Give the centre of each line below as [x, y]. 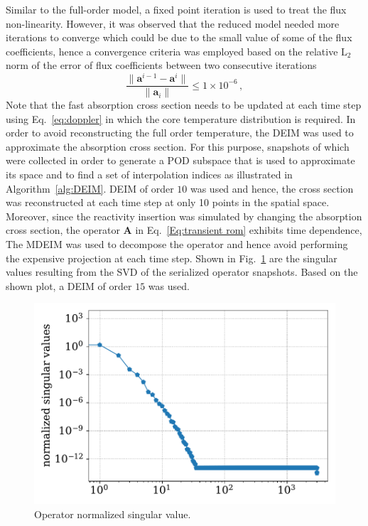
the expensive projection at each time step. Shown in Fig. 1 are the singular [172, 258]
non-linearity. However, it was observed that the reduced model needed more [173, 23]
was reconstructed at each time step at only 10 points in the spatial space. [168, 202]
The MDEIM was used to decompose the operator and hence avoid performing [177, 244]
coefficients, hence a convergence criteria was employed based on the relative [172, 51]
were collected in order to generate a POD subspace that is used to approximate [180, 160]
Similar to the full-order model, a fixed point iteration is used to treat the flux [176, 9]
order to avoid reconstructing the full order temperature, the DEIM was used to [180, 133]
